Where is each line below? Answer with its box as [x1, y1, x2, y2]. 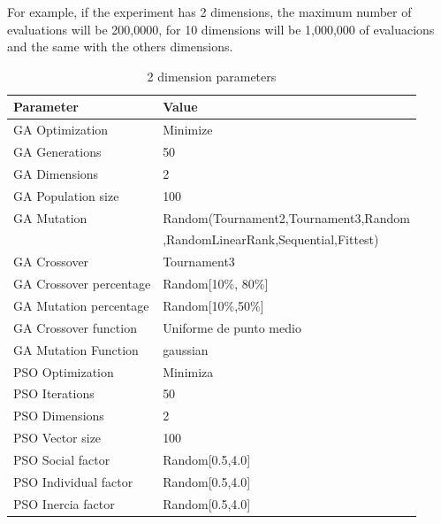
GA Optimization [13, 120, 109, 139]
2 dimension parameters [147, 66, 277, 85]
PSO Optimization [13, 362, 114, 381]
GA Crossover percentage [13, 274, 151, 293]
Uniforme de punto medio [163, 318, 301, 336]
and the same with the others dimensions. [7, 37, 233, 56]
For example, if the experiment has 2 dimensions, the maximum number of [7, 3, 412, 20]
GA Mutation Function [13, 340, 139, 358]
